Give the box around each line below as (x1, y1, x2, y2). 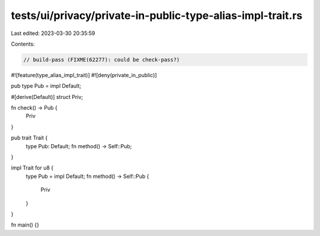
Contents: (11, 40, 35, 47)
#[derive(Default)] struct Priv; (11, 93, 83, 100)
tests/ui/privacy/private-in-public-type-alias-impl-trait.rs (11, 9, 303, 22)
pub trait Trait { (11, 134, 48, 142)
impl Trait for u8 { (11, 164, 54, 171)
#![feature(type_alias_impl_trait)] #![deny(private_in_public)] (11, 71, 157, 78)
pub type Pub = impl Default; (11, 82, 82, 90)
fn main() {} (11, 221, 40, 228)
